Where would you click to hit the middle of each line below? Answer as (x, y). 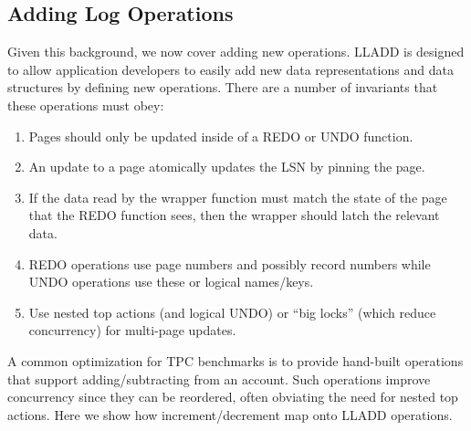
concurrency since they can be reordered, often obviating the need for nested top (233, 397)
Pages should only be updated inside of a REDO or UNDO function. (221, 136)
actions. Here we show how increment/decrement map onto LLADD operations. (230, 414)
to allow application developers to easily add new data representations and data (230, 69)
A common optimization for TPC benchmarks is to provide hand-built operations (235, 360)
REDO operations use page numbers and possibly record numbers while (230, 263)
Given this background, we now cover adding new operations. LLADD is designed (236, 52)
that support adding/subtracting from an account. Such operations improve (219, 378)
